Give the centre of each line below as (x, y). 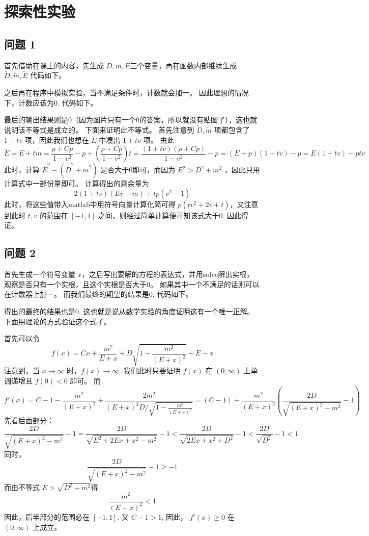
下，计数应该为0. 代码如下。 (51, 102)
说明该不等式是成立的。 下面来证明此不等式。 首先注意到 (99, 129)
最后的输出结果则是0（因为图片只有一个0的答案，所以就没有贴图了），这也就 (131, 120)
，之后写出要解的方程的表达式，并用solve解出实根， (168, 274)
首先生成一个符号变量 (40, 274)
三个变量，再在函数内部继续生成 (183, 65)
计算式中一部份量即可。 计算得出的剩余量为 (77, 183)
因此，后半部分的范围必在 (47, 516)
